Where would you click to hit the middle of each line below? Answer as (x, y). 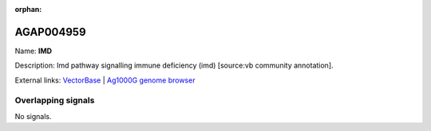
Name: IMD (33, 51)
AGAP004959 (51, 32)
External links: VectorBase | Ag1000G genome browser (105, 80)
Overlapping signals (55, 101)
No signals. (33, 116)
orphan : (28, 9)
